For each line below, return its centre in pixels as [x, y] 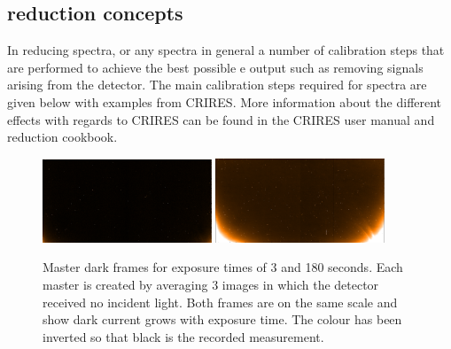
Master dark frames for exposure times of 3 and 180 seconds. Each [223, 267]
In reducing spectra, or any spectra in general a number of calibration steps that [226, 50]
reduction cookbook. [62, 137]
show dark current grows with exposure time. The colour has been [222, 319]
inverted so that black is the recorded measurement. [183, 336]
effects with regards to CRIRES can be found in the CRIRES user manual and [221, 119]
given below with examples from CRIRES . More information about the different [225, 101]
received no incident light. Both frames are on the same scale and [220, 302]
